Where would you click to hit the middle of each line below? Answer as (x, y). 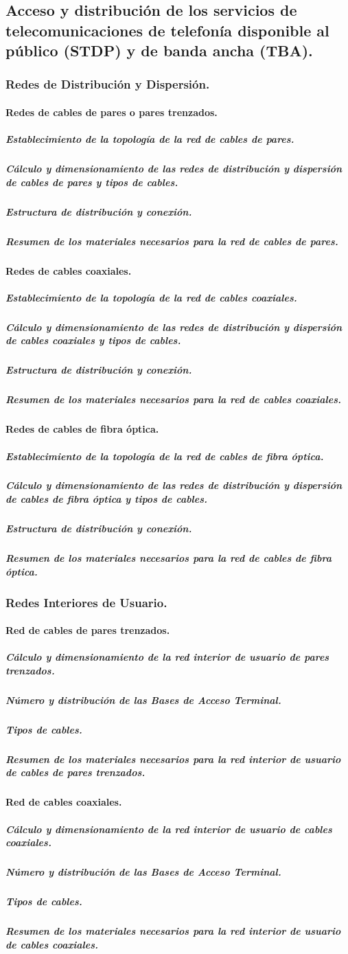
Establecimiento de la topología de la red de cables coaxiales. (151, 297)
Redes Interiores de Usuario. (86, 602)
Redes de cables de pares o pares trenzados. (112, 112)
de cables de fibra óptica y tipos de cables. (107, 499)
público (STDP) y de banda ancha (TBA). (159, 50)
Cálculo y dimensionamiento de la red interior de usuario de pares (167, 657)
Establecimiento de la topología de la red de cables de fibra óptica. (165, 456)
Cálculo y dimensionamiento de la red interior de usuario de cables (169, 829)
